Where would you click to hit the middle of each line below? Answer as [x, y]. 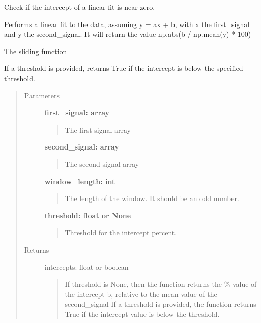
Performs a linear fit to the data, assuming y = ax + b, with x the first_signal [127, 24]
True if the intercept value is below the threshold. [142, 314]
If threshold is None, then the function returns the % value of [161, 284]
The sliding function [36, 51]
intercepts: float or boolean [86, 267]
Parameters [42, 95]
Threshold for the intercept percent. [121, 232]
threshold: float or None [88, 215]
